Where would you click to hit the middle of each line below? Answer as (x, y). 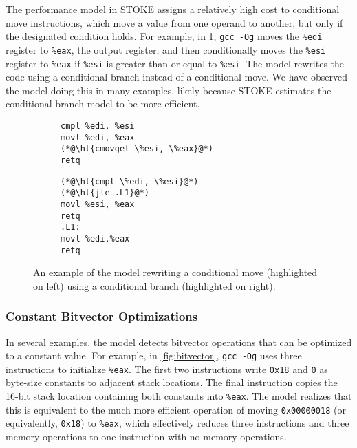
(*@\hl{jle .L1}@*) (105, 193)
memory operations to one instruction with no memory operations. (146, 437)
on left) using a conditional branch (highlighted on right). (154, 285)
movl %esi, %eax (98, 204)
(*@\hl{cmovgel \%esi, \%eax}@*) (137, 149)
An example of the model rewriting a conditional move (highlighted (175, 272)
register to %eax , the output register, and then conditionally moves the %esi (166, 49)
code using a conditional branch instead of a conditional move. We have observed (176, 77)
